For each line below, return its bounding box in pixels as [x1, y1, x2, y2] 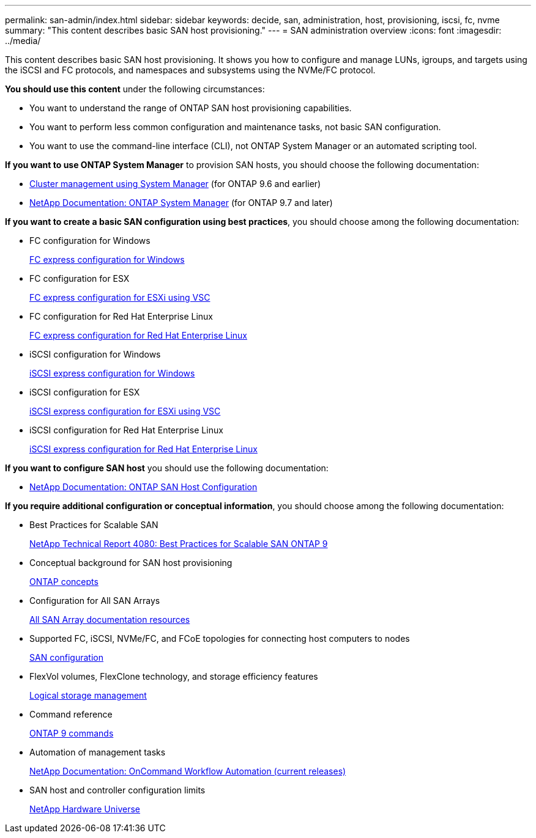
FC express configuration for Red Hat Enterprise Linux [29, 330, 247, 340]
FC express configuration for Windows [29, 254, 185, 265]
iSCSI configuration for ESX [29, 387, 140, 397]
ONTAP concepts [29, 576, 99, 587]
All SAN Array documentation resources [29, 614, 190, 625]
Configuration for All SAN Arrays [29, 595, 160, 606]
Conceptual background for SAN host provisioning [29, 557, 233, 568]
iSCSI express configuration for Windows [29, 368, 195, 378]
